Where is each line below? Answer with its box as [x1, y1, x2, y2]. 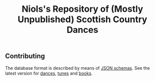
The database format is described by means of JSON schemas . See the [5, 65, 151, 71]
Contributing [5, 52, 45, 60]
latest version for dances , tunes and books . [5, 70, 93, 76]
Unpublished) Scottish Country [17, 14, 148, 25]
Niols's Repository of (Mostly [22, 3, 143, 15]
